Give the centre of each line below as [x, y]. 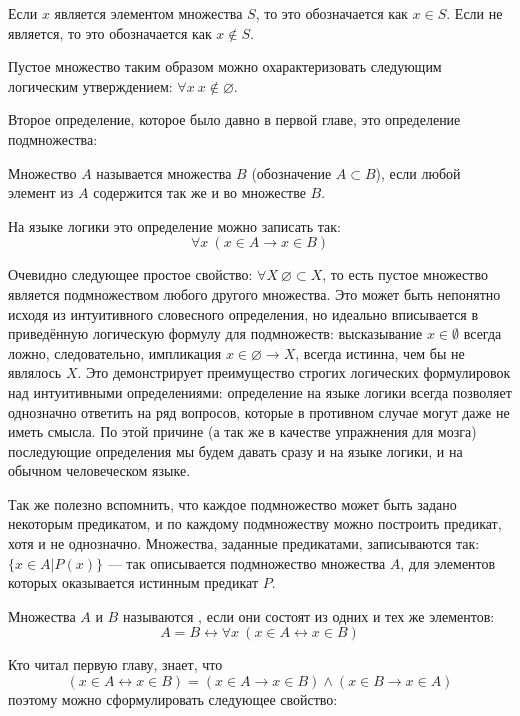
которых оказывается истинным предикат [133, 582]
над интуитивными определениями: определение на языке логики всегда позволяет [260, 391]
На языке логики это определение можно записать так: [174, 225]
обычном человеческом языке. [99, 470]
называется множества [164, 172]
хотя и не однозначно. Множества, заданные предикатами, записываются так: [244, 543]
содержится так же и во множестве [199, 192]
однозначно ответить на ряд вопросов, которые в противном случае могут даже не [259, 411]
